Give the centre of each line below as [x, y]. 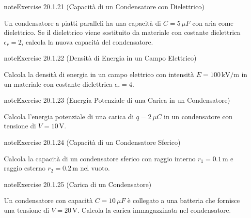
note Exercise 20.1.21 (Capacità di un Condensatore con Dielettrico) [104, 6]
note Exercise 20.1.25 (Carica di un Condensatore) [78, 184]
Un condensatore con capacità [48, 200]
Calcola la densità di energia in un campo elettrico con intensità [99, 74]
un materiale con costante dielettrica [58, 84]
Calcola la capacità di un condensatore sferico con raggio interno [100, 158]
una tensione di [27, 210]
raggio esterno [25, 168]
